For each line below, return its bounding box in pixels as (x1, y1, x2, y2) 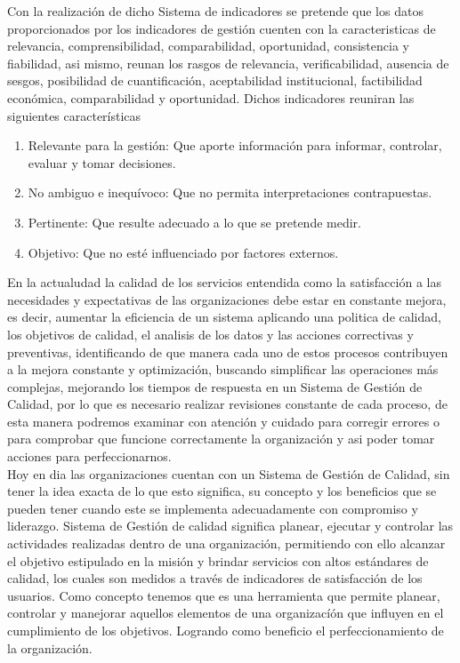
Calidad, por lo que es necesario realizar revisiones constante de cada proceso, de (7, 395, 448, 413)
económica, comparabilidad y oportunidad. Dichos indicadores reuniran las (7, 88, 415, 107)
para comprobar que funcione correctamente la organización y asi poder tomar (7, 429, 435, 448)
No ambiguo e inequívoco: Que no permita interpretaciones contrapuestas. (28, 183, 432, 202)
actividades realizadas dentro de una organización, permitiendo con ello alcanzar (7, 534, 446, 553)
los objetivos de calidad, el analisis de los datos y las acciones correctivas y (7, 324, 414, 343)
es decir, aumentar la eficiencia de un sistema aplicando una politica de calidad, (7, 308, 441, 326)
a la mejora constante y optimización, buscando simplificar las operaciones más (7, 360, 439, 379)
